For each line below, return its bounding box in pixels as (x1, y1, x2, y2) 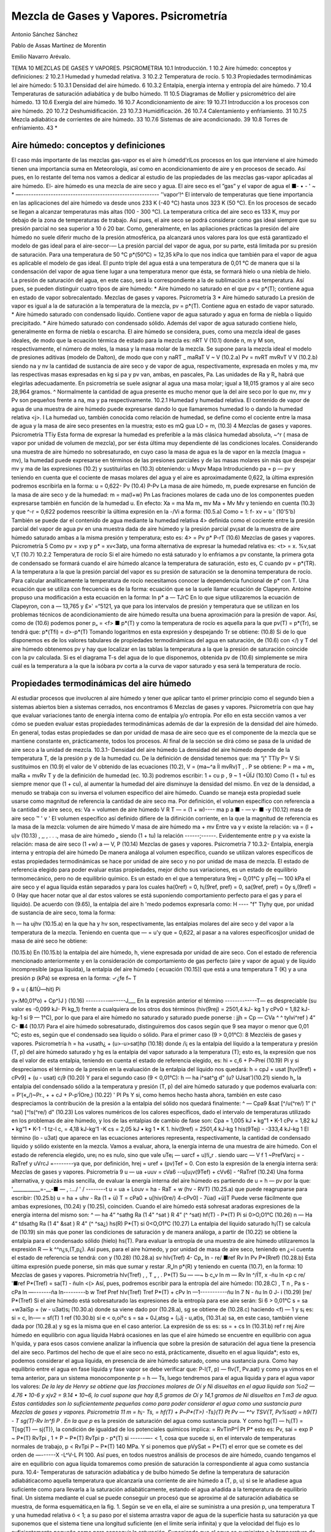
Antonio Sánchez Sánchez (11, 31, 78, 38)
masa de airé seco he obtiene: (11, 938, 88, 945)
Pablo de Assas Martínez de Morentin (11, 42, 107, 49)
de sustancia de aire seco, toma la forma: (11, 909, 116, 916)
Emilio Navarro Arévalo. (11, 53, 70, 61)
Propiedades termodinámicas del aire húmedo (11, 678, 191, 689)
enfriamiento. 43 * (11, 124, 58, 132)
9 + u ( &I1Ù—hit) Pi (11, 985, 61, 993)
